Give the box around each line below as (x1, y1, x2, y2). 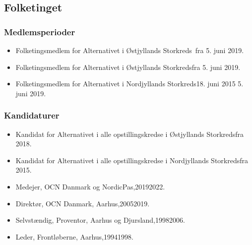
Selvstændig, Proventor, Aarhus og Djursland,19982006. (15, 215, 185, 225)
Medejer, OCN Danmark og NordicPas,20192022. (15, 181, 165, 191)
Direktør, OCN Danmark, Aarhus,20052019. (15, 198, 150, 208)
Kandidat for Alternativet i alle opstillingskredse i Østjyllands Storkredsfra (15, 128, 244, 139)
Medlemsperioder (4, 25, 75, 38)
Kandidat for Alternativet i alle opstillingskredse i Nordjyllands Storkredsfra (15, 155, 248, 165)
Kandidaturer (4, 109, 60, 122)
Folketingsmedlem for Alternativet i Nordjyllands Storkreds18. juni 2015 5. (15, 78, 244, 89)
